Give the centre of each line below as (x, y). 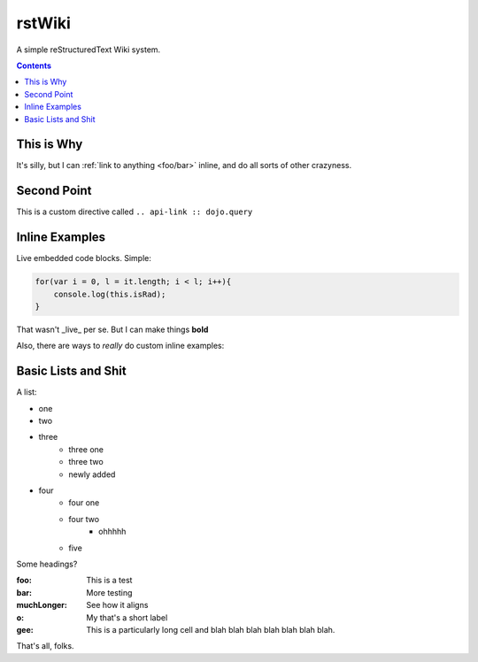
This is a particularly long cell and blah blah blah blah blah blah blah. (211, 629)
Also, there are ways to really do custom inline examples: (120, 346)
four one (84, 503)
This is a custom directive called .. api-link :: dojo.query (135, 212)
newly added (92, 474)
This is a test (109, 581)
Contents (34, 65)
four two (84, 519)
